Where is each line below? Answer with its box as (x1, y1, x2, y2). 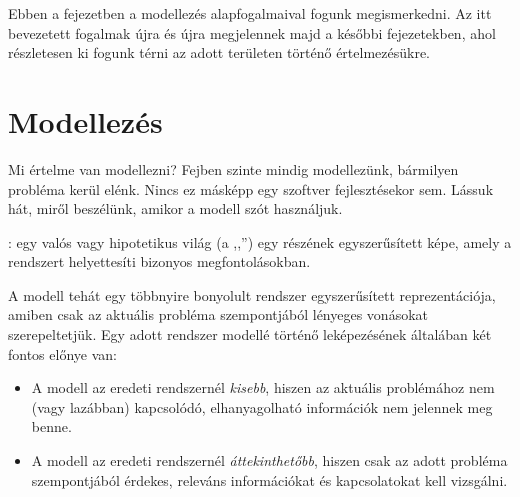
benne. (31, 416, 72, 437)
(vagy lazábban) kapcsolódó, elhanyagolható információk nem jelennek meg (31, 396, 493, 417)
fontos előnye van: (8, 343, 117, 364)
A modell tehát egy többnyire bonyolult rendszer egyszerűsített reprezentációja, (8, 284, 496, 305)
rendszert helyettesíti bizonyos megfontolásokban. (8, 251, 311, 272)
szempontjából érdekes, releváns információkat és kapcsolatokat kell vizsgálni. (31, 469, 508, 490)
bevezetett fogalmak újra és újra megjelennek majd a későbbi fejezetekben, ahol (8, 22, 496, 43)
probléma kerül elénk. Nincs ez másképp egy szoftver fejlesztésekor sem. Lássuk (8, 178, 494, 199)
